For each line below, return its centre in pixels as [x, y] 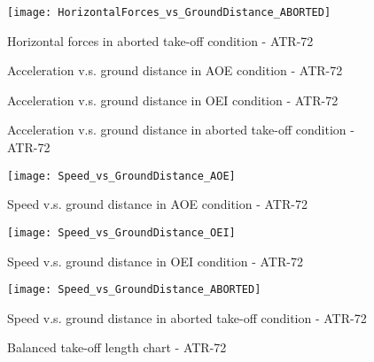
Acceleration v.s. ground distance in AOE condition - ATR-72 [175, 70]
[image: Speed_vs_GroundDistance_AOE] [121, 176]
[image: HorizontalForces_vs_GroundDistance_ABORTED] [169, 12]
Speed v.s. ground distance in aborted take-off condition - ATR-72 [187, 317]
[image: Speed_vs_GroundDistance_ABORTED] [134, 290]
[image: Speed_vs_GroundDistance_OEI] [121, 232]
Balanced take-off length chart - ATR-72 [117, 347]
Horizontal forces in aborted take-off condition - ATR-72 [160, 40]
